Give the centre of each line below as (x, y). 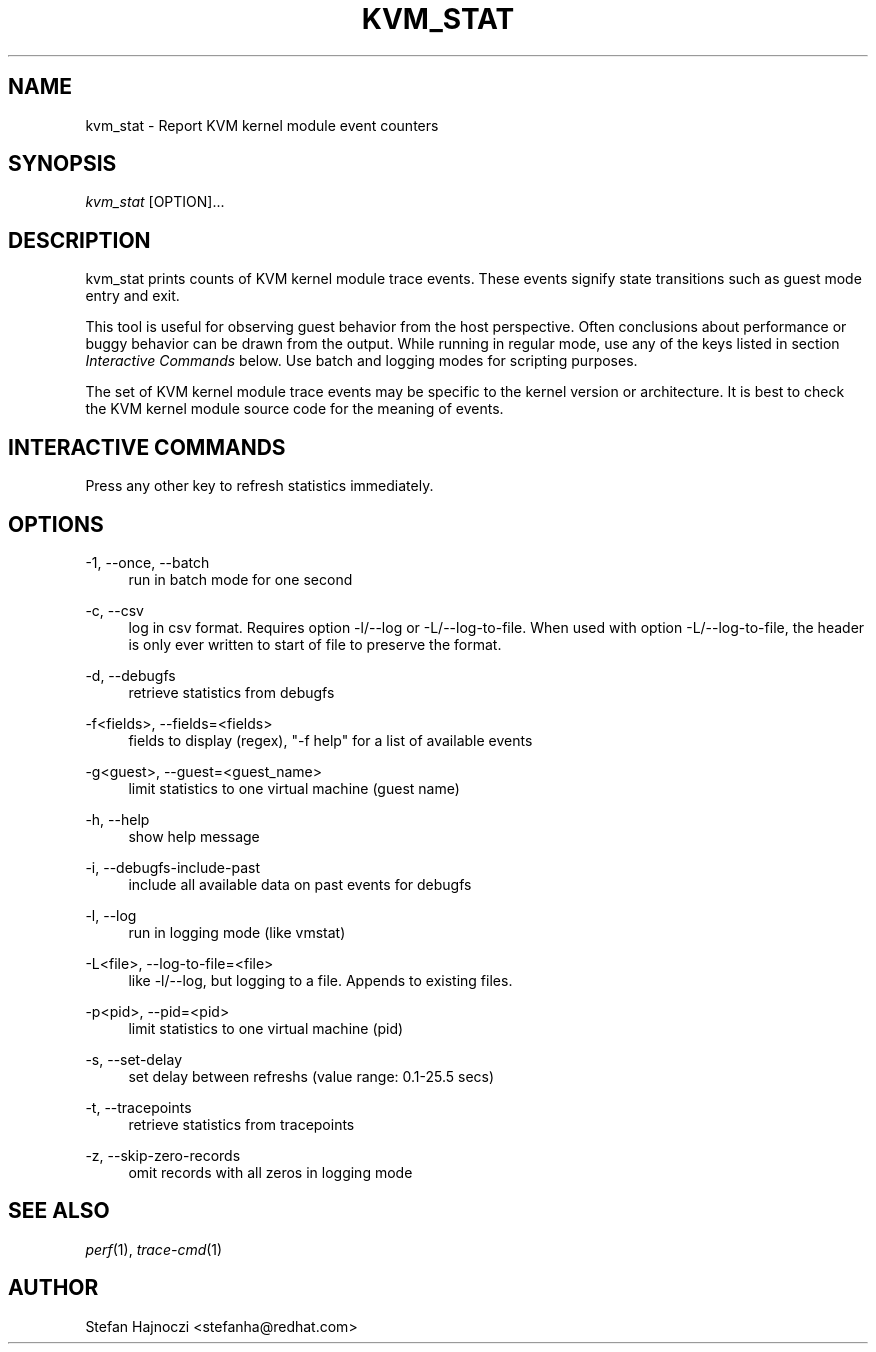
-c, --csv (114, 610)
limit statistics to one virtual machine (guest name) (294, 788)
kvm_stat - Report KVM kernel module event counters (262, 125)
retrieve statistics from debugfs (231, 692)
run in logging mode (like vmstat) (237, 932)
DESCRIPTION (79, 240)
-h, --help (117, 819)
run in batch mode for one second (240, 579)
